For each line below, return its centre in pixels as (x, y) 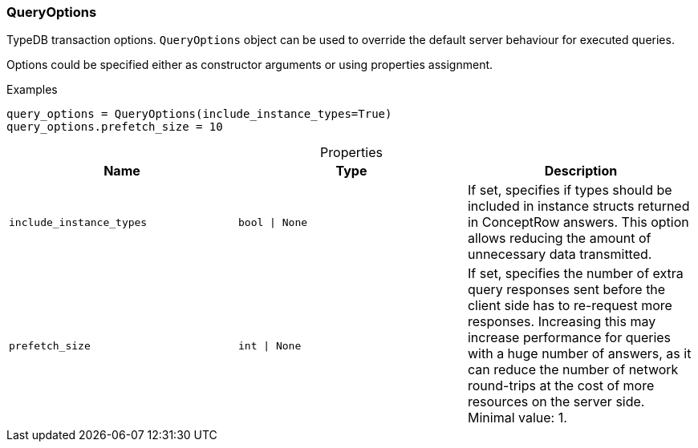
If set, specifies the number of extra (575, 274)
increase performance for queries (569, 338)
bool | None (273, 222)
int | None (270, 345)
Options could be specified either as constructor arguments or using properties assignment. (250, 65)
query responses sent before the (566, 290)
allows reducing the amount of (559, 238)
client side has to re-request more (570, 306)
